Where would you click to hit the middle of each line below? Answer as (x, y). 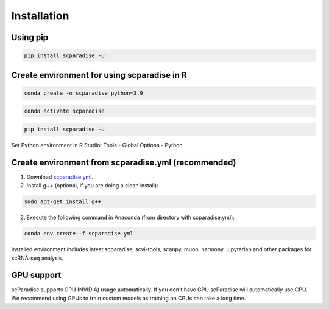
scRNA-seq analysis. (37, 258)
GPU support (36, 275)
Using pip (30, 37)
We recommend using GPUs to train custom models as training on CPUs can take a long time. (129, 298)
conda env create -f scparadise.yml (79, 234)
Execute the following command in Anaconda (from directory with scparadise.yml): (130, 217)
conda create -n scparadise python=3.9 (83, 93)
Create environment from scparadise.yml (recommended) (124, 162)
